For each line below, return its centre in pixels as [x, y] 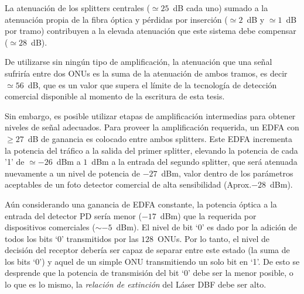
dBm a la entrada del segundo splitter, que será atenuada [194, 162]
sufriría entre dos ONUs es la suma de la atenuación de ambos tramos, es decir [146, 73]
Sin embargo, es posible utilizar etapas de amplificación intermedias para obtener [150, 115]
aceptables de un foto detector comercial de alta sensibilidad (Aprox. [128, 184]
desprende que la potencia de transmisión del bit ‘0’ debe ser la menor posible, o [149, 273]
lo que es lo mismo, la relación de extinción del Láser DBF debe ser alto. [136, 284]
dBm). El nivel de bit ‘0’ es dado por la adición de [206, 227]
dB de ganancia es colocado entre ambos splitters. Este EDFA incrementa [160, 138]
